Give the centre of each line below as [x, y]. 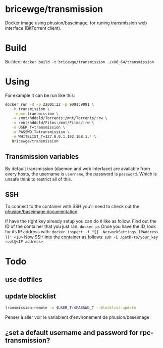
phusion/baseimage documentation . [42, 212]
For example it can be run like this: [40, 95]
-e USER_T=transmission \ [38, 128]
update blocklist [30, 296]
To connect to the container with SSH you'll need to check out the [72, 207]
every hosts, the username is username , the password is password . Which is [81, 174]
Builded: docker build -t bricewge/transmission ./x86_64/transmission [80, 62]
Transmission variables [42, 157]
